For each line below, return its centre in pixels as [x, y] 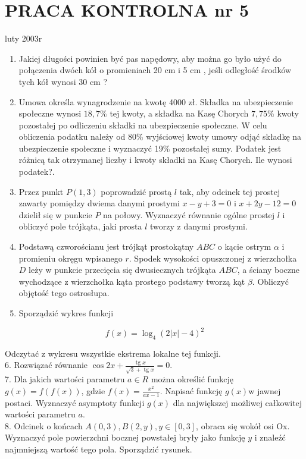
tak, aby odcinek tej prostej [230, 191]
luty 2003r [24, 38]
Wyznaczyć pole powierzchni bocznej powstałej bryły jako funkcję [125, 437]
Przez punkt [41, 191]
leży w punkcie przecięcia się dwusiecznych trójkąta [122, 270]
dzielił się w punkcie [55, 214]
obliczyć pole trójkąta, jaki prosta [80, 226]
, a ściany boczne [268, 270]
